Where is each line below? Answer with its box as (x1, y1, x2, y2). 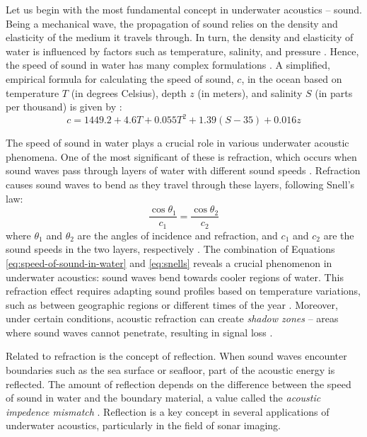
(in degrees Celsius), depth (71, 85, 187, 100)
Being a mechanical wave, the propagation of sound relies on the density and (6, 16, 338, 30)
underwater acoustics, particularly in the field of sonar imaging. (6, 418, 281, 433)
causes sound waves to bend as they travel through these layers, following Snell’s (6, 177, 355, 192)
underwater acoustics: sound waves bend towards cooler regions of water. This (6, 269, 344, 284)
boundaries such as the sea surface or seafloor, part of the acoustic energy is (6, 363, 335, 378)
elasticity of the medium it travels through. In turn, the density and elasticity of (6, 30, 354, 45)
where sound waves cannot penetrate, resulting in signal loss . (6, 324, 273, 339)
